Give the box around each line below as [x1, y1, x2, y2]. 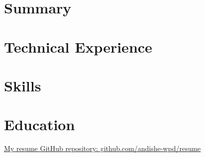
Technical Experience [4, 36, 152, 57]
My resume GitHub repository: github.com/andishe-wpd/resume [4, 143, 201, 154]
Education [4, 114, 75, 135]
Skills [4, 75, 41, 95]
